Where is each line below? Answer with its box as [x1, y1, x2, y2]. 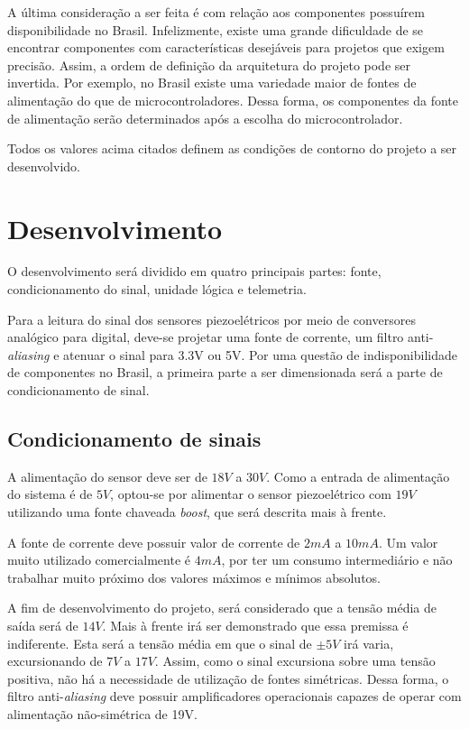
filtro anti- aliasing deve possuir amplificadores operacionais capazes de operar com [7, 687, 462, 706]
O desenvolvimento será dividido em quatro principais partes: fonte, [7, 262, 382, 281]
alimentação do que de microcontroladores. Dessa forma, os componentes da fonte [7, 90, 459, 109]
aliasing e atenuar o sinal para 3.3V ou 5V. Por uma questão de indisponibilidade [7, 345, 457, 364]
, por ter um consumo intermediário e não [221, 550, 453, 569]
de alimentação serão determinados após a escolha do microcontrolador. [7, 108, 403, 127]
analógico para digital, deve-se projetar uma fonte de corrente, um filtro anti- [7, 328, 434, 346]
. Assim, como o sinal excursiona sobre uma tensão [154, 651, 436, 670]
